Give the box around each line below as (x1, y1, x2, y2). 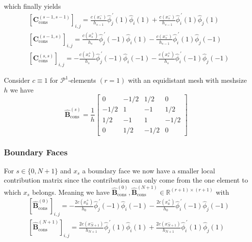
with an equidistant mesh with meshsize (128, 75, 247, 85)
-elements (68, 75, 96, 85)
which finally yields (4, 1, 61, 11)
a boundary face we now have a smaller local (82, 165, 215, 175)
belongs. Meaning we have (32, 186, 110, 197)
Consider (4, 75, 30, 85)
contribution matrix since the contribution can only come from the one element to (4, 175, 248, 185)
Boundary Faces (4, 146, 68, 158)
